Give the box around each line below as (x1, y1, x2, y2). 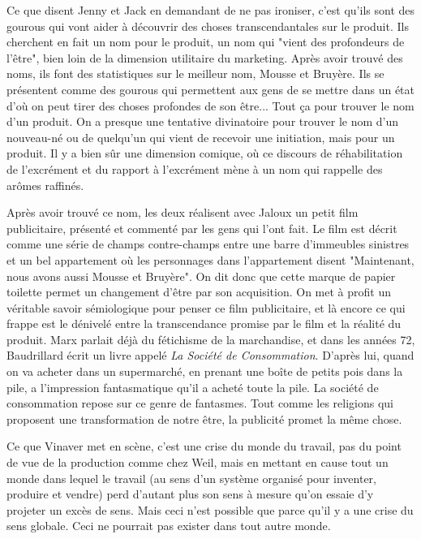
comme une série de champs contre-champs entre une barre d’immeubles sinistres (6, 235, 410, 252)
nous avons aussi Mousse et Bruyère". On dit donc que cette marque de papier (6, 267, 396, 284)
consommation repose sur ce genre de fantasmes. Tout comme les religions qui (6, 395, 394, 412)
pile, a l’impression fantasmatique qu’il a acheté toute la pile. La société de (6, 378, 379, 395)
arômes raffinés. (6, 176, 84, 193)
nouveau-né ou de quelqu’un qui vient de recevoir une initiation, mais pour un (6, 128, 395, 145)
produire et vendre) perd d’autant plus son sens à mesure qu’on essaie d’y (6, 485, 374, 502)
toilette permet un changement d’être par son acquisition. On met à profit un (6, 283, 391, 300)
